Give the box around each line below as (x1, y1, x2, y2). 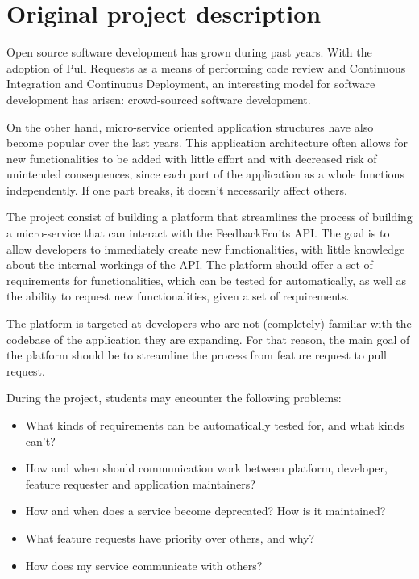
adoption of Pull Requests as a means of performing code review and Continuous (6, 59, 406, 76)
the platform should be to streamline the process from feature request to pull (6, 346, 387, 363)
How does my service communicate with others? (25, 556, 263, 573)
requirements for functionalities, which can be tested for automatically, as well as (6, 271, 406, 288)
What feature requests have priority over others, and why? (25, 529, 315, 546)
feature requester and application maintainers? (25, 475, 255, 492)
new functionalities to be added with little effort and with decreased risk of (6, 149, 377, 166)
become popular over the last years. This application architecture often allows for (6, 134, 408, 151)
